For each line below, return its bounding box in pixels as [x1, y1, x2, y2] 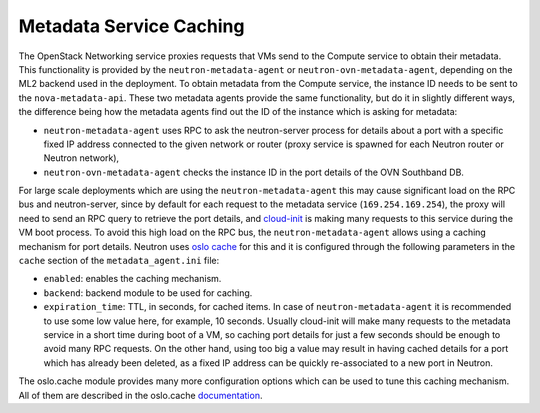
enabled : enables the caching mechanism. [43, 273, 222, 285]
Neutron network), [43, 152, 120, 164]
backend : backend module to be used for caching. [43, 286, 253, 299]
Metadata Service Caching [18, 15, 245, 37]
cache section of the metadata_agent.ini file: [18, 255, 220, 267]
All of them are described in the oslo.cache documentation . [18, 389, 263, 401]
